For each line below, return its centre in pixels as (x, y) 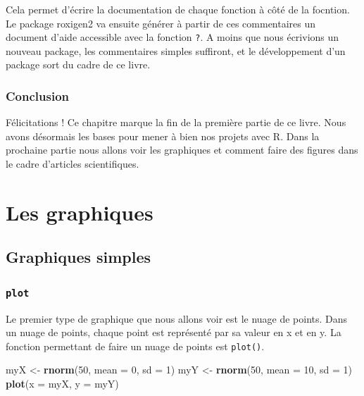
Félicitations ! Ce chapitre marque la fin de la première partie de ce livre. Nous (176, 122)
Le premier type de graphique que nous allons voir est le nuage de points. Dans (177, 318)
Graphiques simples (79, 257)
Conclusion (37, 95)
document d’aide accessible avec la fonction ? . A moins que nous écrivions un (172, 37)
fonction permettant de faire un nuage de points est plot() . (135, 346)
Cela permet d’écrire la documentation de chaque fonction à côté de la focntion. (178, 9)
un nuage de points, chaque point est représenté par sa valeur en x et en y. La (174, 332)
